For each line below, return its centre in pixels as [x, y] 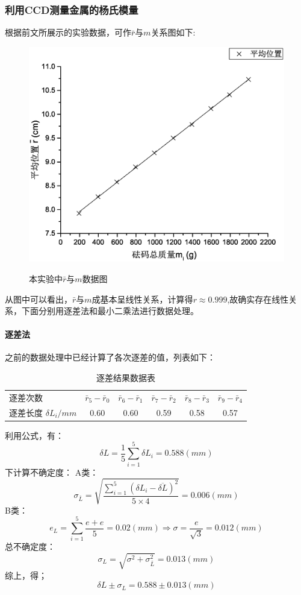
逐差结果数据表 [126, 378]
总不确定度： [30, 546]
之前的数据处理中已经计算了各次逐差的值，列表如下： [110, 357]
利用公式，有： [34, 435]
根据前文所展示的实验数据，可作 [68, 32]
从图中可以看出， [39, 299]
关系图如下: [173, 32]
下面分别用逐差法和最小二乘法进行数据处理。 [110, 311]
